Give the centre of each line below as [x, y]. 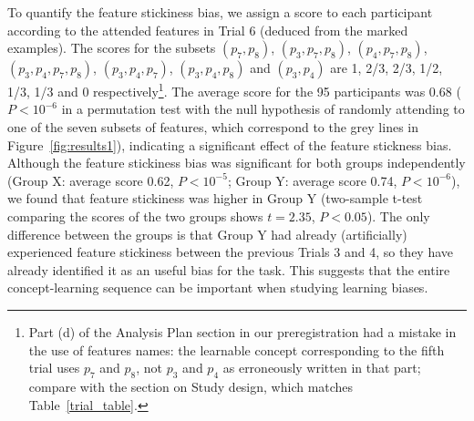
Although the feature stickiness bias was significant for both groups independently [237, 163]
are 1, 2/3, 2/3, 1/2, [386, 68]
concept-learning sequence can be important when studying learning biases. [218, 288]
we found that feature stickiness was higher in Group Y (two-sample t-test [215, 198]
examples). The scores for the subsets [112, 48]
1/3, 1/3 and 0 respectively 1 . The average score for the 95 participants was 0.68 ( [234, 90]
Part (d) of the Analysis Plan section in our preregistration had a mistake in [242, 331]
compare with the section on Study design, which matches [191, 386]
